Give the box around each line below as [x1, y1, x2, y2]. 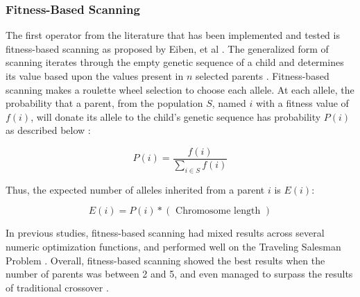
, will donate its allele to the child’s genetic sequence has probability [31, 109, 321, 124]
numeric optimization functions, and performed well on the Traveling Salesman [6, 239, 341, 254]
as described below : [6, 123, 91, 137]
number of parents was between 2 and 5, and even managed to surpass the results [6, 266, 353, 281]
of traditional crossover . [6, 280, 109, 294]
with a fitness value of [255, 96, 349, 110]
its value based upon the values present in [6, 69, 184, 83]
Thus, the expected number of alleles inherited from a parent [6, 182, 265, 196]
